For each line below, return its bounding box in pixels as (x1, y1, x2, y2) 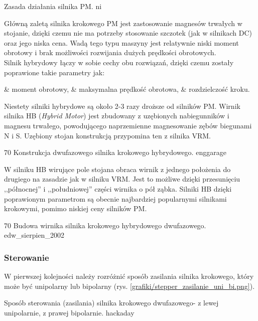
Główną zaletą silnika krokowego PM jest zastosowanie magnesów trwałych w (4, 18, 242, 28)
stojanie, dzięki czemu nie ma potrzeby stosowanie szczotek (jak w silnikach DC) (4, 28, 252, 38)
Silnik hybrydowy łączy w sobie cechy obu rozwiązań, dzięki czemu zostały (4, 57, 234, 67)
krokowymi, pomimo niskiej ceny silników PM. (4, 203, 147, 214)
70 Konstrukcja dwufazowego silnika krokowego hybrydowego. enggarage (4, 147, 226, 157)
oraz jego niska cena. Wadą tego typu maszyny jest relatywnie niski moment (4, 37, 239, 48)
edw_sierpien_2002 (4, 230, 64, 240)
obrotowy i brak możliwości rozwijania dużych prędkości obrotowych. (4, 47, 216, 58)
